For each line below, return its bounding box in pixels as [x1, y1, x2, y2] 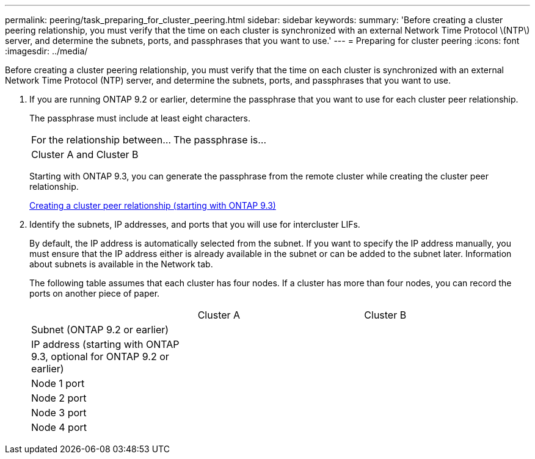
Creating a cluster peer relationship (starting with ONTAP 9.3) [29, 200, 276, 211]
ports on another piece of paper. [29, 288, 160, 298]
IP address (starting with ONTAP [31, 338, 180, 350]
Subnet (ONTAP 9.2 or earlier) [31, 323, 169, 336]
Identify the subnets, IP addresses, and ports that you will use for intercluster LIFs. [29, 219, 360, 229]
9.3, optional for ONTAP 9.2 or [31, 350, 169, 363]
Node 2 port [31, 392, 87, 404]
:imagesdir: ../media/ [5, 46, 88, 56]
